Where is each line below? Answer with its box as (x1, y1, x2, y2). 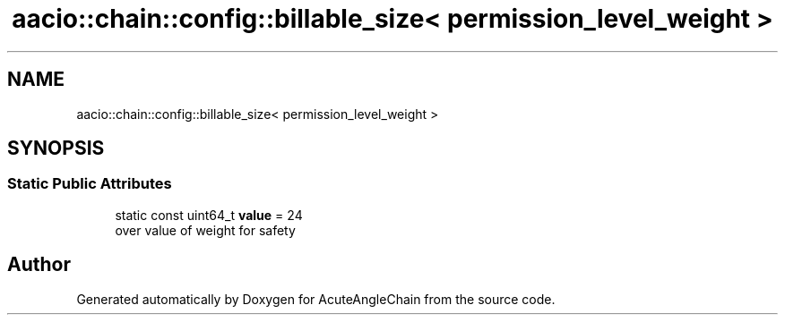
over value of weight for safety (115, 222, 296, 238)
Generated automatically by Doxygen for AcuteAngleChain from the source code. (76, 291, 556, 307)
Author (7, 253, 71, 276)
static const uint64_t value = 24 (115, 207, 303, 223)
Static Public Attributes (7, 174, 172, 193)
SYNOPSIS (7, 137, 105, 160)
